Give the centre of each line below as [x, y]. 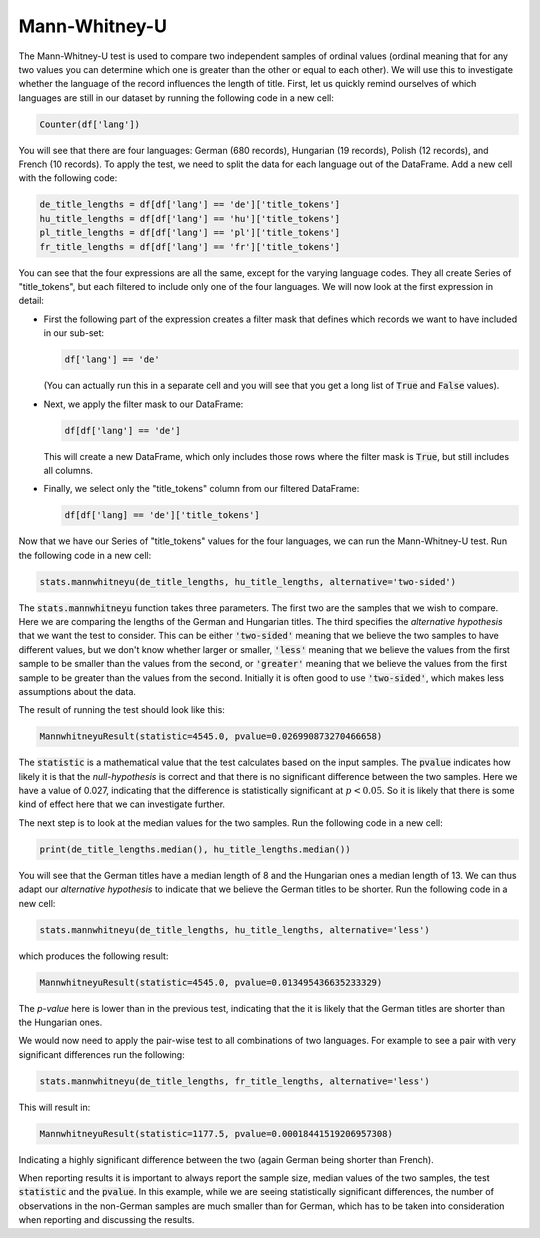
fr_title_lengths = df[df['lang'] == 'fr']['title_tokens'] [190, 246]
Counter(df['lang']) [89, 124]
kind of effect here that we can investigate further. [121, 804]
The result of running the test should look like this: [121, 710]
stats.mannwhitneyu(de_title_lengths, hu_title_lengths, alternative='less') [234, 929]
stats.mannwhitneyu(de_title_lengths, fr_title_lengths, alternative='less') [234, 1081]
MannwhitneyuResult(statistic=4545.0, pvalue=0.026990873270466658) [211, 736]
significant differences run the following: [101, 1054]
